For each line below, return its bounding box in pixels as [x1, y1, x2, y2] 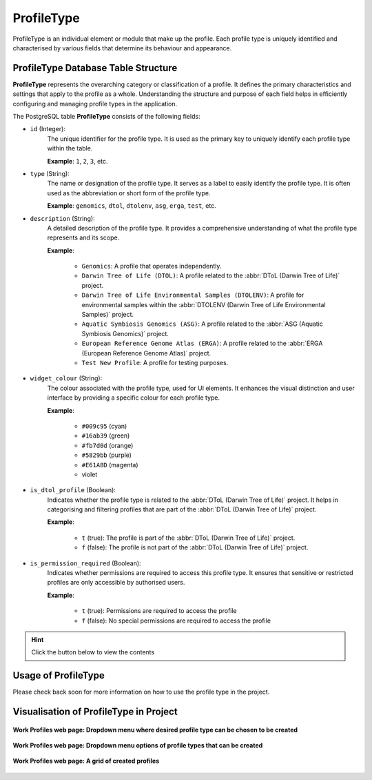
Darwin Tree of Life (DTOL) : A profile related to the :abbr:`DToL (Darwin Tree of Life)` [81, 271, 340, 280]
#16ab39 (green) [81, 431, 130, 440]
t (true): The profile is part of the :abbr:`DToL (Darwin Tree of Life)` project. [81, 534, 296, 542]
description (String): [30, 214, 96, 222]
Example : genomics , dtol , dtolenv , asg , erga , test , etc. [47, 202, 216, 210]
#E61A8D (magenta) [81, 460, 138, 469]
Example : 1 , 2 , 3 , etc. [47, 157, 108, 165]
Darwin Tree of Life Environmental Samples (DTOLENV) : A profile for [81, 291, 304, 300]
